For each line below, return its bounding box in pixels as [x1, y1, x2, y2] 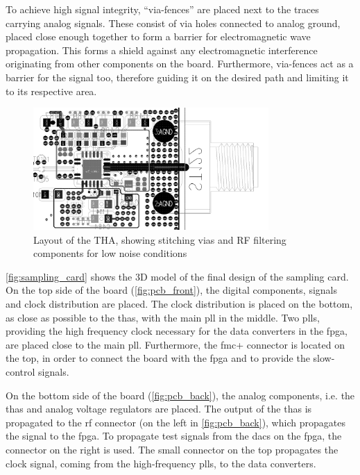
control [6, 364, 35, 378]
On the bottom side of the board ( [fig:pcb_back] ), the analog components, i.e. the [6, 387, 355, 402]
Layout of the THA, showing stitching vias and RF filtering [33, 232, 286, 247]
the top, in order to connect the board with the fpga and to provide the [6, 351, 310, 365]
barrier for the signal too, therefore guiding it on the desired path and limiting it [6, 69, 349, 84]
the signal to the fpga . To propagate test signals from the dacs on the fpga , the [6, 428, 342, 443]
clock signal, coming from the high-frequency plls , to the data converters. [6, 456, 316, 470]
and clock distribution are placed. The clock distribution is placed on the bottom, [6, 297, 353, 310]
